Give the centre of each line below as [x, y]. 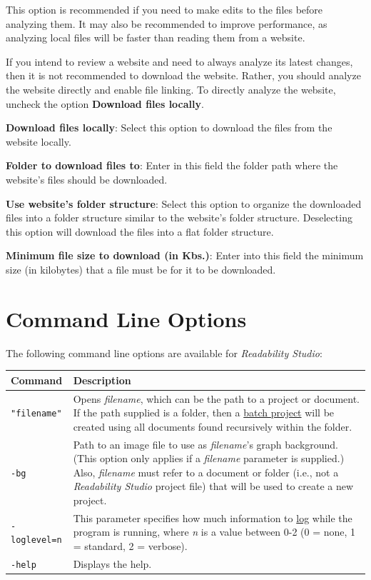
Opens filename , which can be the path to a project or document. [216, 398]
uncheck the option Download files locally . [105, 103]
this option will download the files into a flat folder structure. [140, 231]
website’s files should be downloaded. [87, 179]
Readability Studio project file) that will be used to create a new [213, 486]
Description [102, 380]
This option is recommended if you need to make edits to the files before [164, 9]
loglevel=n [36, 540]
